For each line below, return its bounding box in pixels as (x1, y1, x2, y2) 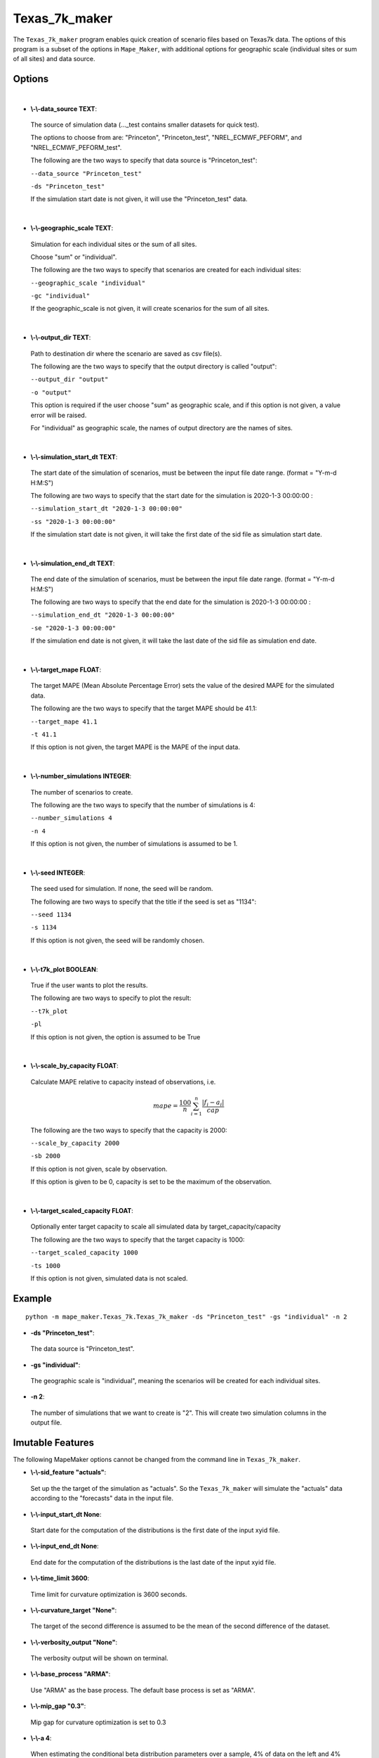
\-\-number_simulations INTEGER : (30, 772, 132, 781)
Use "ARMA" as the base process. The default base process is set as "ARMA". (30, 1686, 255, 1694)
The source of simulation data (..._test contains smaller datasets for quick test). (30, 120, 260, 129)
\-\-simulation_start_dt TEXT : (30, 452, 118, 461)
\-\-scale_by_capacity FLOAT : (30, 1062, 119, 1070)
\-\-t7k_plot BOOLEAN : (30, 965, 98, 973)
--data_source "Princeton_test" (30, 169, 142, 177)
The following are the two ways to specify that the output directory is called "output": (30, 362, 277, 371)
